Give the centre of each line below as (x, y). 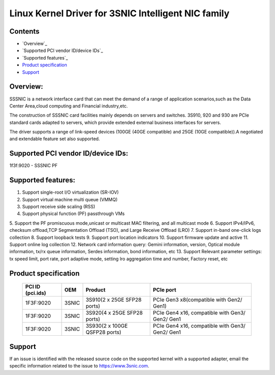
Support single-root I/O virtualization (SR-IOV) (71, 192)
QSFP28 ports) (104, 332)
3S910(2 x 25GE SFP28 (114, 300)
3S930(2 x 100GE (107, 326)
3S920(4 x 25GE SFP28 (114, 313)
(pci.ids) (36, 293)
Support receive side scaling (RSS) (59, 207)
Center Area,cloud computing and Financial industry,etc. (69, 106)
